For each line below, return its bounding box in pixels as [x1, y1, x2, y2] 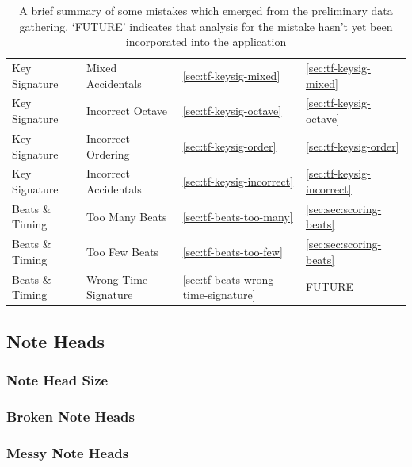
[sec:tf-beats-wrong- [182, 270, 277, 287]
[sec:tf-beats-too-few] [182, 243, 283, 260]
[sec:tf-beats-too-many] [182, 208, 293, 224]
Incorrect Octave [86, 102, 168, 119]
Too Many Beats [86, 208, 167, 224]
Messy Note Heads [6, 442, 129, 462]
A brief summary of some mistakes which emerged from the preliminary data [19, 2, 393, 18]
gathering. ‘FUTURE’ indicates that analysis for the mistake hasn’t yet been [19, 17, 393, 34]
